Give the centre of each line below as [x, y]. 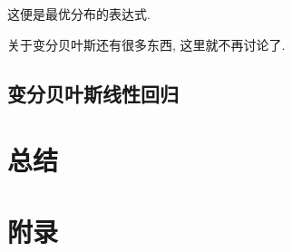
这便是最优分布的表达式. [79, 14]
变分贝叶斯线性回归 [93, 93]
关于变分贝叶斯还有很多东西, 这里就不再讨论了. [146, 44]
